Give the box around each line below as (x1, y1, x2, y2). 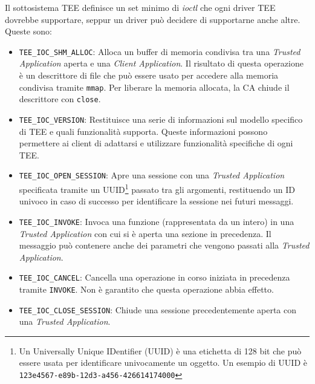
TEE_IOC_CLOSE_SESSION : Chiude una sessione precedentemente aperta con (19, 303, 297, 316)
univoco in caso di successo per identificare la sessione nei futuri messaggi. (19, 195, 294, 207)
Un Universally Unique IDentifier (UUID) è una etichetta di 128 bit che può (19, 344, 302, 357)
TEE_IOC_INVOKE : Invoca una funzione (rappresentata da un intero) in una (19, 215, 294, 227)
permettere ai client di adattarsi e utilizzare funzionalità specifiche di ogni (19, 137, 293, 149)
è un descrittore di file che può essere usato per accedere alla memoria (19, 69, 279, 82)
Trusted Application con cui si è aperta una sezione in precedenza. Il (19, 227, 271, 239)
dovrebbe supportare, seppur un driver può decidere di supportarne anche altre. (5, 13, 300, 25)
